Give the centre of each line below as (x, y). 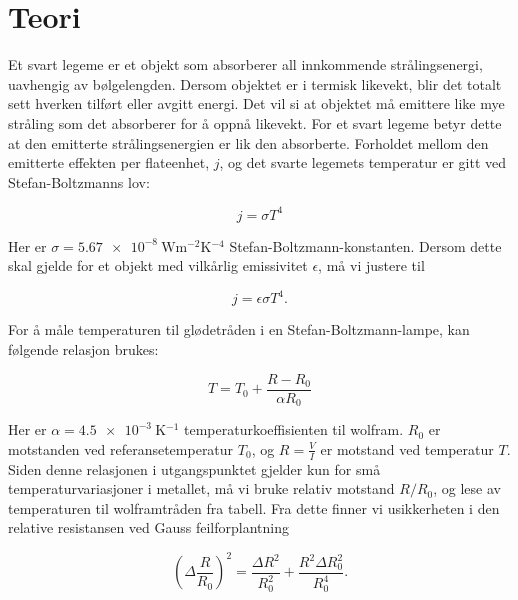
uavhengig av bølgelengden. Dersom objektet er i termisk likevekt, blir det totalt (255, 83)
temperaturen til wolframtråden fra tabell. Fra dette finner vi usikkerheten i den (254, 507)
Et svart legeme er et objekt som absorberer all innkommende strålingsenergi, (245, 64)
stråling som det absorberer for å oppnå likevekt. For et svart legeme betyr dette (255, 122)
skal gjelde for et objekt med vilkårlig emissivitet (158, 265)
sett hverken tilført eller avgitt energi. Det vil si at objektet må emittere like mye (256, 103)
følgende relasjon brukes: (83, 349)
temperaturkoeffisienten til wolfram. (294, 429)
